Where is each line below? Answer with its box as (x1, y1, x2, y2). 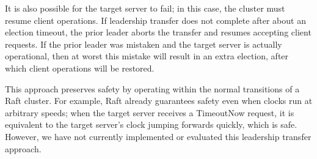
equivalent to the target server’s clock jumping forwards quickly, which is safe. (5, 118, 297, 131)
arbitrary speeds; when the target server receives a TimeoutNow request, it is (5, 106, 294, 119)
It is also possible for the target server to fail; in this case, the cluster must (5, 2, 285, 14)
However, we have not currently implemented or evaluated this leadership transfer (5, 130, 312, 142)
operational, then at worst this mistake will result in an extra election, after (5, 50, 289, 62)
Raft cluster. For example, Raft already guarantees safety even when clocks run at (5, 94, 313, 107)
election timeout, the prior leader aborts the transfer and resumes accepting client (5, 26, 312, 39)
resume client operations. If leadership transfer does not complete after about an (5, 13, 306, 26)
